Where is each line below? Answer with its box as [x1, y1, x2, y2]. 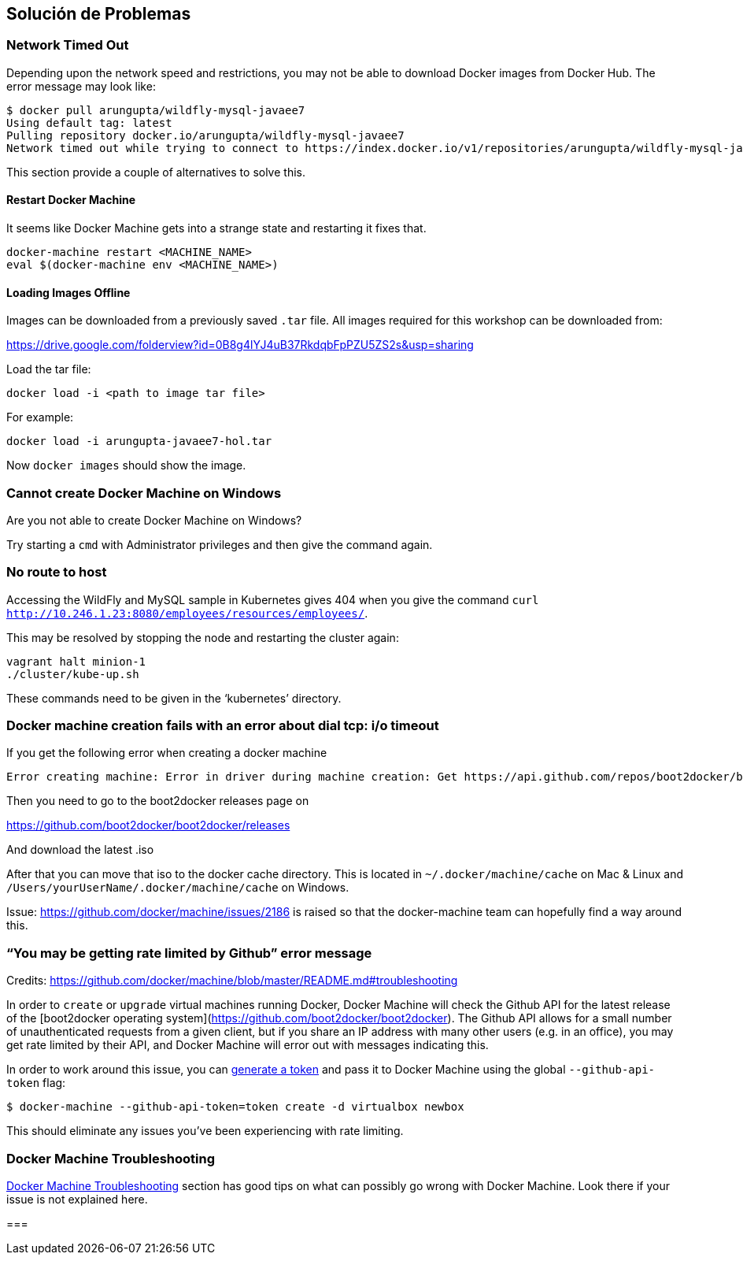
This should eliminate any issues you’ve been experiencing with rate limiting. [6, 1124, 404, 1138]
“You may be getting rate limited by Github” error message [6, 944, 372, 961]
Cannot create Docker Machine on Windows [6, 484, 282, 501]
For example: [6, 410, 74, 425]
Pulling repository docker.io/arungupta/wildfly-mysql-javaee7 [6, 128, 405, 142]
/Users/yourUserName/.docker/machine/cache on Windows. [6, 881, 349, 895]
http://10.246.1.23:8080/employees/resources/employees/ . [6, 606, 368, 620]
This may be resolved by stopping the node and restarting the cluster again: [6, 630, 399, 644]
